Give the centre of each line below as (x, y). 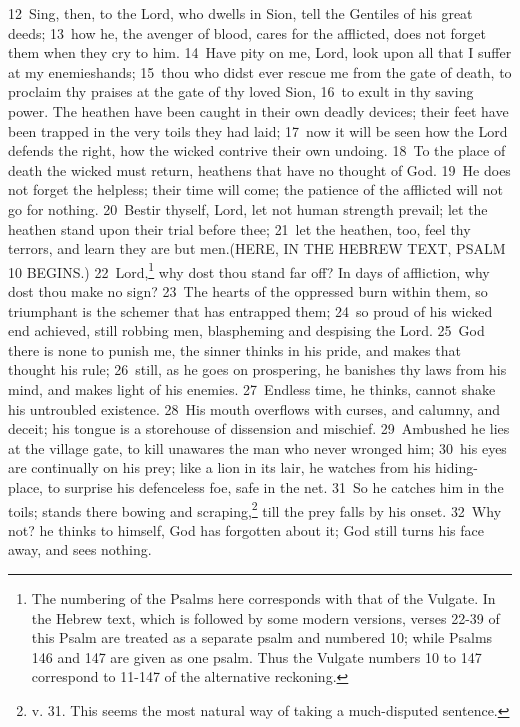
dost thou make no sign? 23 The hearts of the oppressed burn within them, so (248, 290)
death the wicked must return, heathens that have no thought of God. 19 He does (259, 169)
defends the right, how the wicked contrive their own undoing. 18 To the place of (257, 150)
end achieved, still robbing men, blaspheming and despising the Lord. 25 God (246, 330)
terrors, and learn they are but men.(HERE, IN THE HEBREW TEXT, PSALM (257, 248)
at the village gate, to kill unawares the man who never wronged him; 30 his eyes (257, 447)
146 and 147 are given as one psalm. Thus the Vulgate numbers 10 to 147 (256, 656)
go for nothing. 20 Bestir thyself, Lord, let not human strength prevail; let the (248, 208)
